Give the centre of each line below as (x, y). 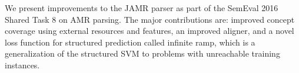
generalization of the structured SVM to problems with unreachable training (142, 53)
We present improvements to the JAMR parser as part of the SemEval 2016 (142, 8)
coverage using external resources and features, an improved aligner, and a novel (149, 31)
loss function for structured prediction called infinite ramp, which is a (130, 42)
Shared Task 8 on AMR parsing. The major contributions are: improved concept (150, 19)
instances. (22, 65)
